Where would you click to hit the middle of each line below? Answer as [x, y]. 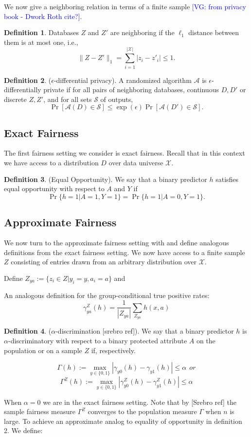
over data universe [136, 163]
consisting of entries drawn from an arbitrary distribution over [104, 262]
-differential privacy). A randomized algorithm [123, 80]
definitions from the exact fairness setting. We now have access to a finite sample [125, 252]
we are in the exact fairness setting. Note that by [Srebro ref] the [140, 402]
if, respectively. [113, 350]
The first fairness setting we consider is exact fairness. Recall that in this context [125, 153]
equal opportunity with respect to [54, 189]
